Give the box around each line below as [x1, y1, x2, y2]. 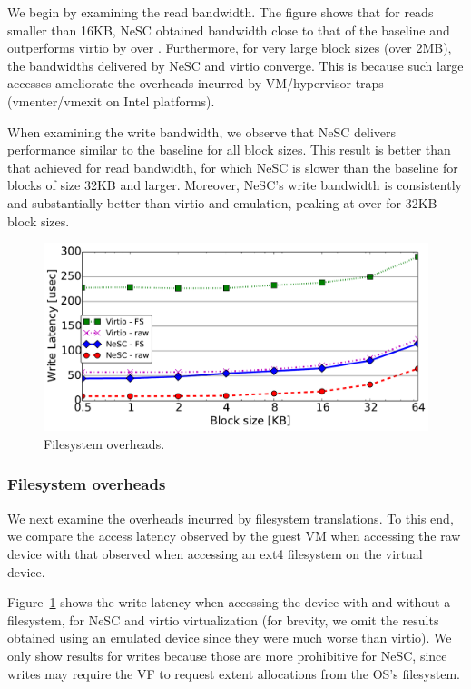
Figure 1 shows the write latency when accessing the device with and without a [7, 593, 451, 612]
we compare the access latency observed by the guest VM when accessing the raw [7, 526, 461, 545]
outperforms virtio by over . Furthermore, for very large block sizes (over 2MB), [7, 38, 452, 57]
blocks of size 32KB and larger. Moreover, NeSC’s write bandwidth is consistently [7, 175, 462, 195]
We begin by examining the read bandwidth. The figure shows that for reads [7, 3, 434, 21]
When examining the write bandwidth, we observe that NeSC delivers [7, 122, 397, 141]
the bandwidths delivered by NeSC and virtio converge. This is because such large [7, 55, 464, 75]
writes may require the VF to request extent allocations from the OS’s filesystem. [7, 664, 460, 683]
